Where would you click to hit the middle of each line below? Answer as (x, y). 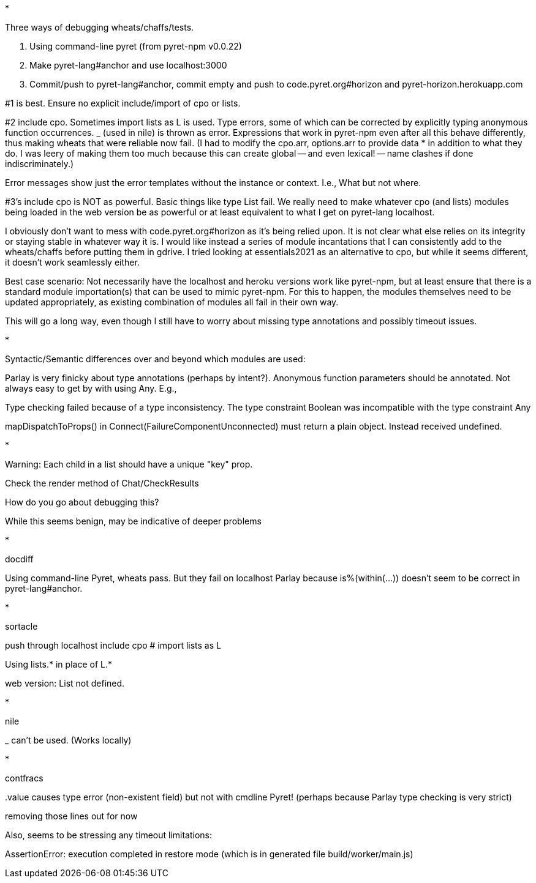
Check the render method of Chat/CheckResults (102, 483)
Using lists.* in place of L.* (59, 664)
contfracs (24, 778)
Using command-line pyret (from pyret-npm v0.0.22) (136, 46)
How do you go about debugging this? (82, 502)
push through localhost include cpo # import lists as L (113, 645)
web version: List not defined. (65, 683)
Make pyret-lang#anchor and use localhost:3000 (128, 65)
